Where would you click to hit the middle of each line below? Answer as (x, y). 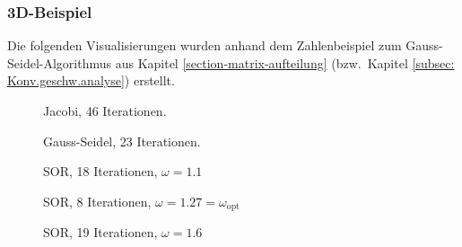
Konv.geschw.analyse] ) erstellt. (91, 80)
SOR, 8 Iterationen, (97, 201)
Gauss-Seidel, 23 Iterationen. (122, 141)
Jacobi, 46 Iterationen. (105, 110)
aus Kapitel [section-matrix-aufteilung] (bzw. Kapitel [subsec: (285, 62)
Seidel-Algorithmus (60, 62)
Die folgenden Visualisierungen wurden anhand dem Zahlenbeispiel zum (205, 45)
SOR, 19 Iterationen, (100, 232)
